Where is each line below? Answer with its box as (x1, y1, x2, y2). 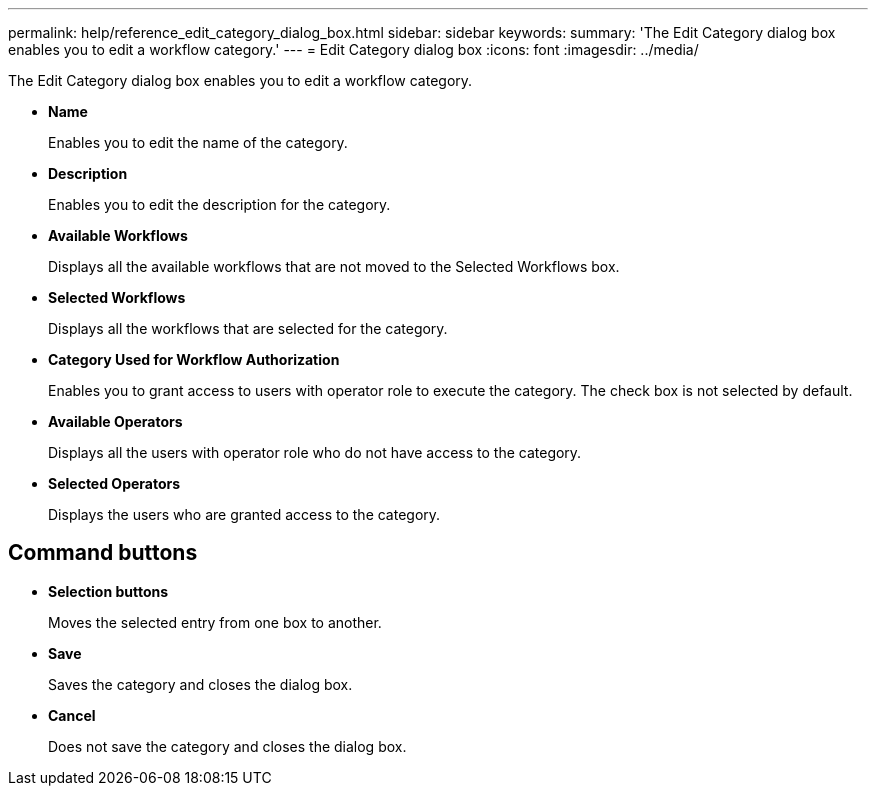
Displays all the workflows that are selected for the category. (48, 320, 448, 337)
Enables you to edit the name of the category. (48, 134, 348, 151)
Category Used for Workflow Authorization (48, 351, 340, 368)
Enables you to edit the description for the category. (48, 196, 391, 213)
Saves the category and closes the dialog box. (48, 675, 353, 693)
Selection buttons (48, 582, 169, 600)
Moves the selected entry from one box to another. (48, 613, 382, 631)
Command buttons (8, 540, 198, 566)
